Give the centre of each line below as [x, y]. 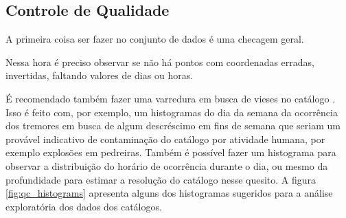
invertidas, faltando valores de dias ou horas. [100, 75]
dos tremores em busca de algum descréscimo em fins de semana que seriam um [173, 126]
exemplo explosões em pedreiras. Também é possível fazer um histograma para [171, 152]
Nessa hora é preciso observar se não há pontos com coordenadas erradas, [160, 62]
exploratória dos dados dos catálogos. [84, 206]
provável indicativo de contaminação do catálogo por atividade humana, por [165, 139]
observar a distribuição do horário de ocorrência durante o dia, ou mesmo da [167, 165]
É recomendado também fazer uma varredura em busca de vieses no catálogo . [171, 98]
